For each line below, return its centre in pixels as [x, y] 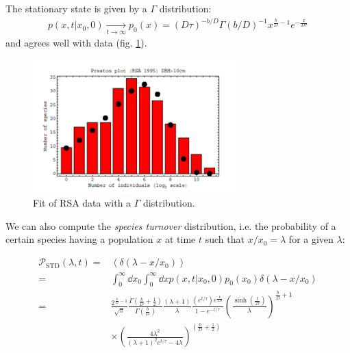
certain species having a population [79, 239]
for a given [311, 239]
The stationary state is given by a [76, 8]
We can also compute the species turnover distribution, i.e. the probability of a [171, 225]
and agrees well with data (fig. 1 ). [76, 43]
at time [180, 239]
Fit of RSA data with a [82, 203]
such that [225, 239]
